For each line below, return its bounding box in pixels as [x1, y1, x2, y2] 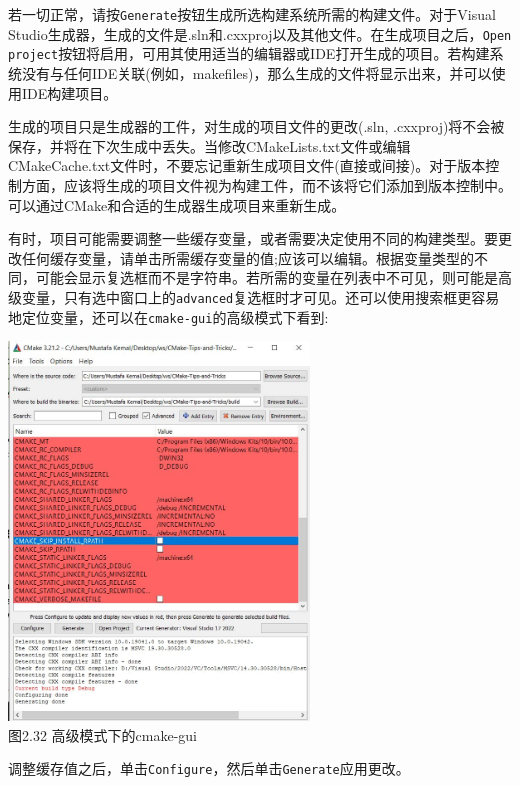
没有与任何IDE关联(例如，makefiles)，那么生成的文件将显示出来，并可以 [21, 62, 492, 83]
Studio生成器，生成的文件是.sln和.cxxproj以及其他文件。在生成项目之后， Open [8, 23, 512, 44]
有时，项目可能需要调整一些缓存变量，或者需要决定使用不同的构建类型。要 [8, 228, 498, 249]
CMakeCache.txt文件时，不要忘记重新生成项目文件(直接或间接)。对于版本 [8, 155, 486, 176]
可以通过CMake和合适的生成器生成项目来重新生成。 [8, 194, 346, 215]
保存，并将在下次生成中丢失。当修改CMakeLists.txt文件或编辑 [8, 135, 411, 156]
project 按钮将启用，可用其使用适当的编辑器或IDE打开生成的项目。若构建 [8, 43, 490, 64]
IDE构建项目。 [21, 82, 118, 103]
